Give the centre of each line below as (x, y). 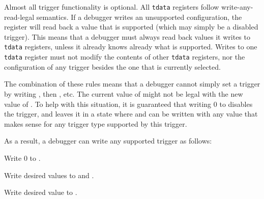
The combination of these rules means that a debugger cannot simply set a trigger (132, 84)
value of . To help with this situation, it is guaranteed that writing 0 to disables (128, 104)
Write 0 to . (22, 158)
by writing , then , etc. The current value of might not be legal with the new (124, 93)
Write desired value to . (41, 192)
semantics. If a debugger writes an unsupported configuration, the (139, 17)
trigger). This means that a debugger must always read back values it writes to (127, 36)
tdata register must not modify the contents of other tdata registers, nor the (125, 57)
